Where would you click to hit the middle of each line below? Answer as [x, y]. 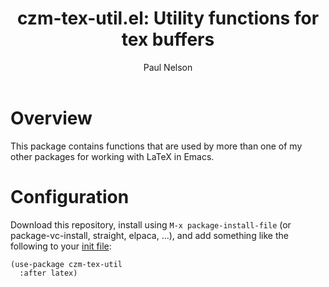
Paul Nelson [168, 67]
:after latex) [48, 273]
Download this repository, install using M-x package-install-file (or [151, 224]
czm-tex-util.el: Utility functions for [168, 18]
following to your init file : [61, 246]
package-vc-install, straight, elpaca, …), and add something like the [149, 235]
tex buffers [168, 39]
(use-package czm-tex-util [66, 264]
